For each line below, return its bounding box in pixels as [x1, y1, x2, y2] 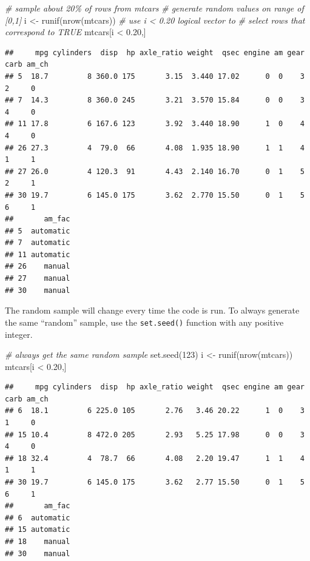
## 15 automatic [5, 525, 70, 534]
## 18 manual [5, 537, 70, 546]
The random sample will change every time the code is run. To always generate [5, 304, 300, 317]
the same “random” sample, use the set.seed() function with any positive [5, 315, 284, 328]
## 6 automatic [5, 513, 70, 522]
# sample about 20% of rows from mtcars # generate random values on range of [5, 2, 304, 14]
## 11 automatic [5, 250, 70, 259]
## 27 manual [5, 274, 70, 283]
